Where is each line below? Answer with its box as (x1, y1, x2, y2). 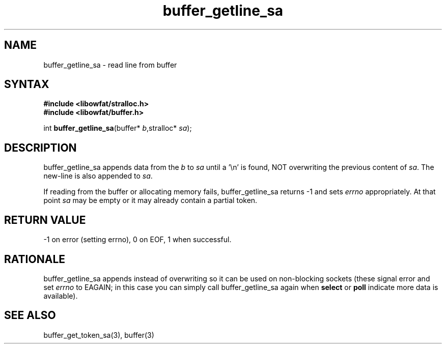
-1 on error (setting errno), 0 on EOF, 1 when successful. (43, 235, 232, 244)
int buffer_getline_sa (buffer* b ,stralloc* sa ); (43, 124, 192, 133)
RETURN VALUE (4, 213, 86, 226)
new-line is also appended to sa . (43, 171, 153, 181)
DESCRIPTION (4, 141, 77, 154)
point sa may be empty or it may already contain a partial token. (43, 196, 258, 205)
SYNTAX (4, 78, 49, 91)
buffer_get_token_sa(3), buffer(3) (43, 330, 154, 339)
